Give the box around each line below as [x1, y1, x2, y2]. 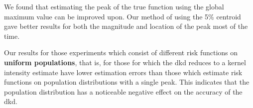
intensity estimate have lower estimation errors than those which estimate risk [4, 67, 243, 77]
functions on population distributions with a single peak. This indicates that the [4, 77, 250, 87]
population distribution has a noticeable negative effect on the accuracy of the [4, 86, 243, 97]
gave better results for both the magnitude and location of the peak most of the [4, 21, 248, 31]
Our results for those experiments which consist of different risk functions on [4, 47, 238, 58]
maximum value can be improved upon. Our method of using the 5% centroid [4, 11, 241, 21]
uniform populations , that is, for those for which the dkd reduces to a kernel [4, 57, 246, 67]
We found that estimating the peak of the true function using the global [4, 1, 224, 11]
